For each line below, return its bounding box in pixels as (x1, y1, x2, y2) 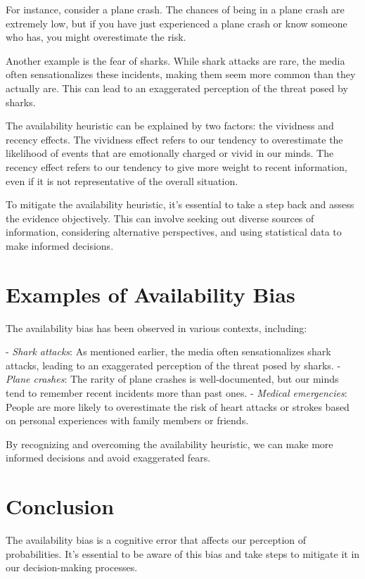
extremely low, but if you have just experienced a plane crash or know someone (6, 15, 347, 30)
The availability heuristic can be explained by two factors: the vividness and (6, 118, 334, 133)
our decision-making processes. (6, 560, 138, 575)
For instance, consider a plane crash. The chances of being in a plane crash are (6, 2, 345, 16)
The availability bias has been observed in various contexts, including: (6, 320, 307, 335)
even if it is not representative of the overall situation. (6, 173, 238, 188)
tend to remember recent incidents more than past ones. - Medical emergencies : (6, 386, 347, 400)
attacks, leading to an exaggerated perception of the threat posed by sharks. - (6, 357, 341, 372)
